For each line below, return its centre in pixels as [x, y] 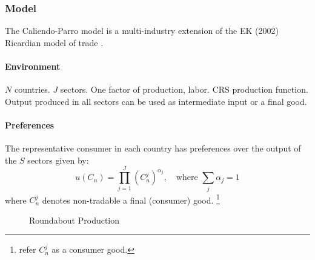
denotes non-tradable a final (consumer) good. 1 [131, 199]
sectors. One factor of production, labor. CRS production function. [184, 89]
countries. [32, 89]
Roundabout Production [75, 220]
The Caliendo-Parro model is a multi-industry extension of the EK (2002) [142, 31]
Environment [33, 66]
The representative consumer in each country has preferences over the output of [153, 148]
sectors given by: [58, 160]
